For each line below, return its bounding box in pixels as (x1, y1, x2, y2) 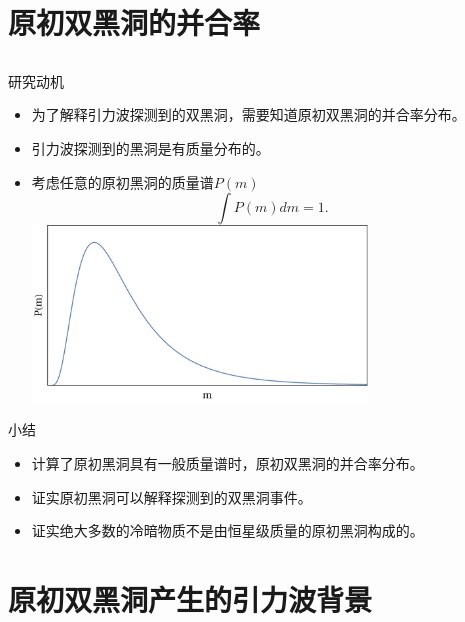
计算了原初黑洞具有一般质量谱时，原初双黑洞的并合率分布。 (31, 452, 424, 473)
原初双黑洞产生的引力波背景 (8, 578, 373, 619)
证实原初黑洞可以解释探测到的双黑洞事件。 (31, 486, 312, 507)
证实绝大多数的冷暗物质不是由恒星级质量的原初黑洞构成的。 (31, 520, 424, 541)
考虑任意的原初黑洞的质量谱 (31, 171, 214, 192)
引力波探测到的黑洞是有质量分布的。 (31, 137, 270, 158)
